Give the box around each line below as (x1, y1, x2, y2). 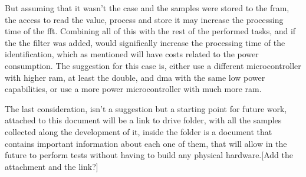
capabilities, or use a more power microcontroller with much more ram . (5, 83, 262, 95)
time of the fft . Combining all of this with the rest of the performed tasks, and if (5, 25, 296, 37)
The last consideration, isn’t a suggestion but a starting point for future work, (5, 102, 287, 114)
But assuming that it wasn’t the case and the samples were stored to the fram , (5, 2, 289, 14)
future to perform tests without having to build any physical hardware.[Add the (5, 149, 293, 161)
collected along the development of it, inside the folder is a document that (5, 125, 272, 137)
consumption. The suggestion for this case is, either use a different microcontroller (5, 59, 301, 71)
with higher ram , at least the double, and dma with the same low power (5, 71, 265, 83)
